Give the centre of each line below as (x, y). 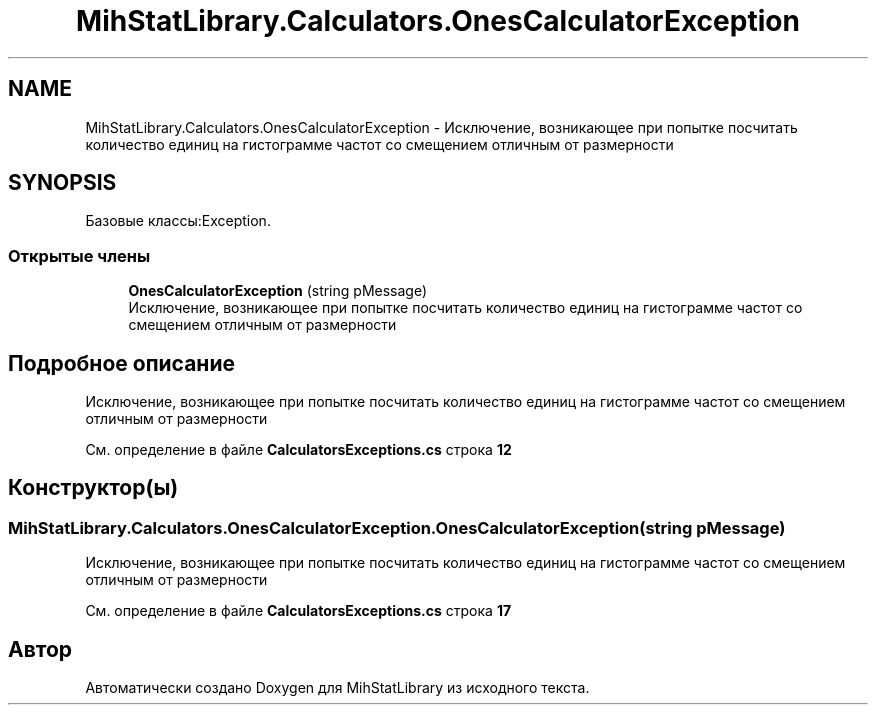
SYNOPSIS (62, 183)
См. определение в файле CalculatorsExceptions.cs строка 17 (298, 611)
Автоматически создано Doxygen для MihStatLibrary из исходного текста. (337, 688)
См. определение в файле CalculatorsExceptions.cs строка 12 (298, 450)
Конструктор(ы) (93, 488)
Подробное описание (121, 363)
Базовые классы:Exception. (178, 221)
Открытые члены (79, 255)
